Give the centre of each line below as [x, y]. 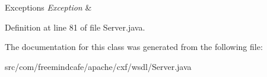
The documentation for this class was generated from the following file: [134, 47]
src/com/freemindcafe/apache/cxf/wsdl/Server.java [98, 66]
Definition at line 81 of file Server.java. [75, 27]
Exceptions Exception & [48, 7]
